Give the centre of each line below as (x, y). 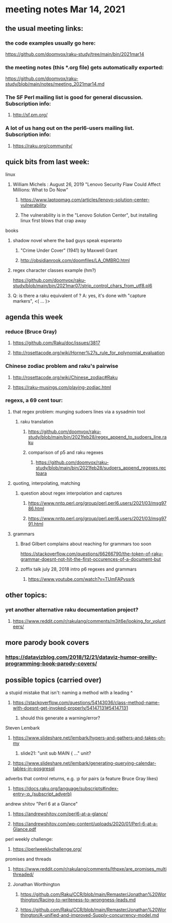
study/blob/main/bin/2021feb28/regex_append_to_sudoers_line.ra (97, 437)
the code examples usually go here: (50, 43)
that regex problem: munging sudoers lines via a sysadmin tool (79, 411)
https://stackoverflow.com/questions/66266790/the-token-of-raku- (92, 554)
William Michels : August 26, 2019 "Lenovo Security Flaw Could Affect (87, 184)
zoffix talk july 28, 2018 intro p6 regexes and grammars (78, 569)
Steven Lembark (23, 728)
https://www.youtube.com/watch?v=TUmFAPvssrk (81, 579)
